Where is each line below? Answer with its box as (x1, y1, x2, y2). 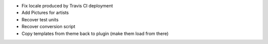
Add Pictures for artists (21, 10, 69, 16)
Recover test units (21, 16, 59, 22)
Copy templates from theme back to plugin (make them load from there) (21, 30, 169, 37)
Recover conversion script (21, 24, 75, 30)
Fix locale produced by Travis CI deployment (21, 3, 113, 8)
